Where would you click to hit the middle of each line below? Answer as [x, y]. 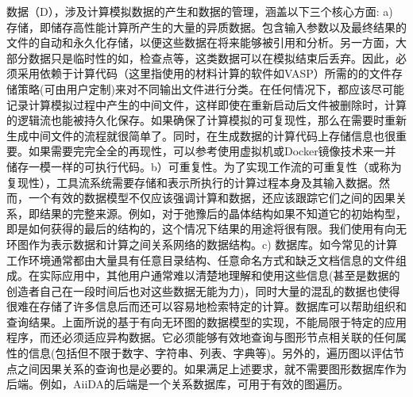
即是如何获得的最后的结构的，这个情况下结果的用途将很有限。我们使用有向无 [206, 229]
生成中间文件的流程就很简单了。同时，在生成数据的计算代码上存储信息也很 [201, 135]
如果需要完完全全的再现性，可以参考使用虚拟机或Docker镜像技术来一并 [212, 151]
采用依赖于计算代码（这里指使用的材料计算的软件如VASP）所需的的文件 [204, 73]
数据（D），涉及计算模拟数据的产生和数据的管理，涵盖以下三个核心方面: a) [200, 11]
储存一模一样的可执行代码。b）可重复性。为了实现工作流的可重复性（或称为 [204, 166]
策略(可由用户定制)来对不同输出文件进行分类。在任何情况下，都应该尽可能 [210, 88]
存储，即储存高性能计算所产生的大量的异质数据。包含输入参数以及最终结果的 [206, 27]
